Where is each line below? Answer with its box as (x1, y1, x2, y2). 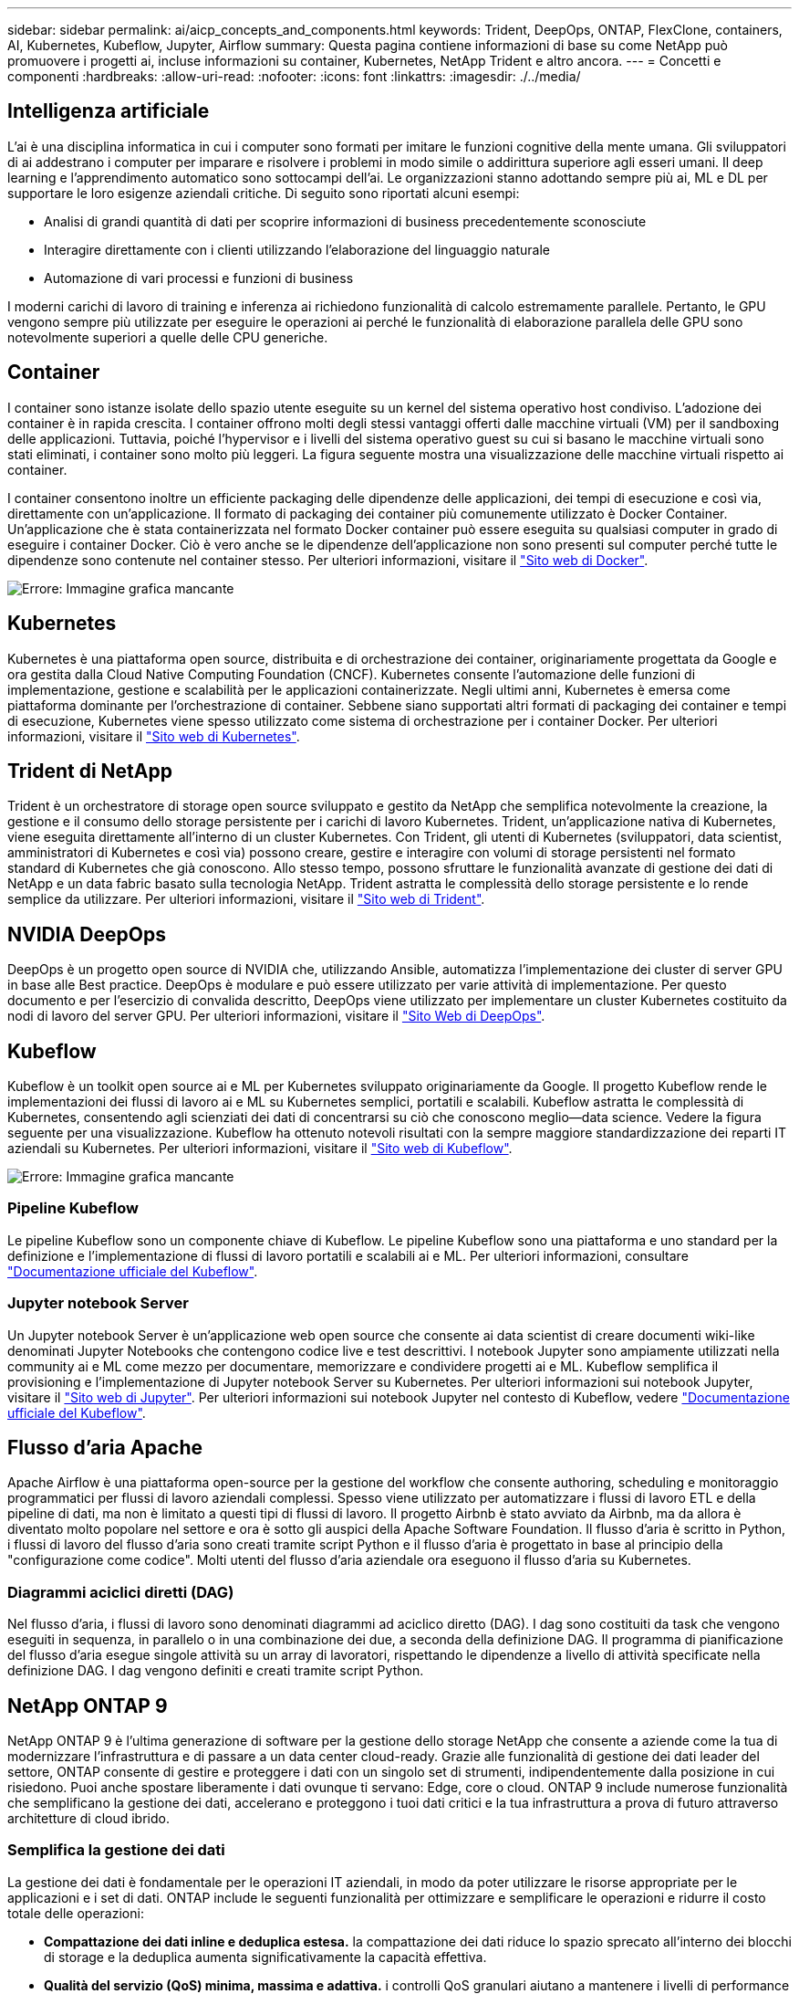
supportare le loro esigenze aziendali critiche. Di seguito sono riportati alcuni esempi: (7, 184, 520, 201)
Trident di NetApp (7, 759, 172, 782)
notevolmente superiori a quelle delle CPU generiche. (7, 329, 328, 345)
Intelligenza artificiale (7, 100, 210, 123)
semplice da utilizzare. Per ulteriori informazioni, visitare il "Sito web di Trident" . (7, 891, 485, 908)
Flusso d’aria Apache (7, 1435, 202, 1459)
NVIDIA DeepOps (7, 922, 166, 946)
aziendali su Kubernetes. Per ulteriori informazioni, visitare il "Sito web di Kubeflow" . (7, 1140, 513, 1157)
